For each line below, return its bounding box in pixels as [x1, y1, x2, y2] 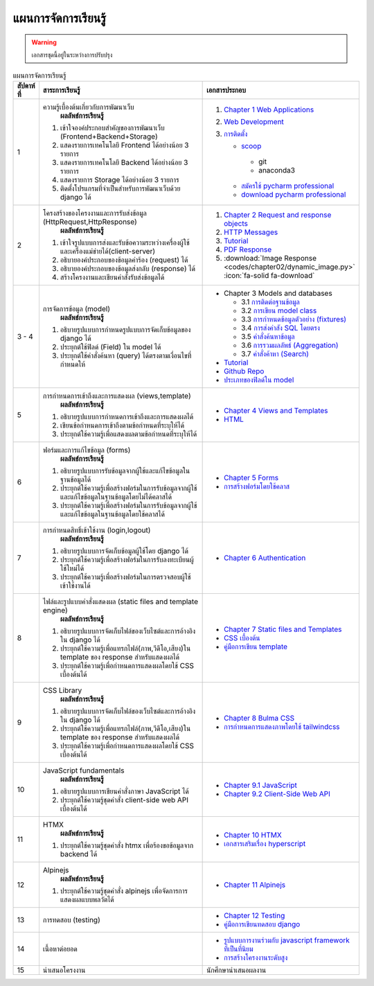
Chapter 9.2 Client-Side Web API [224, 789, 330, 798]
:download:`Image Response [224, 253, 317, 263]
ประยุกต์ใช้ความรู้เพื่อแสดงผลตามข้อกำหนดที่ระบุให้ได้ [60, 429, 197, 439]
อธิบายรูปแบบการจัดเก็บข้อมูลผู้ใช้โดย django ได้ [60, 546, 188, 556]
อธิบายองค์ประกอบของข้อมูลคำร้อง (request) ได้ [60, 255, 188, 265]
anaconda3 [258, 165, 296, 175]
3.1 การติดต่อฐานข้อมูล [241, 297, 301, 306]
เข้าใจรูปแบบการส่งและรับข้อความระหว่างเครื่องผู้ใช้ [60, 238, 190, 247]
